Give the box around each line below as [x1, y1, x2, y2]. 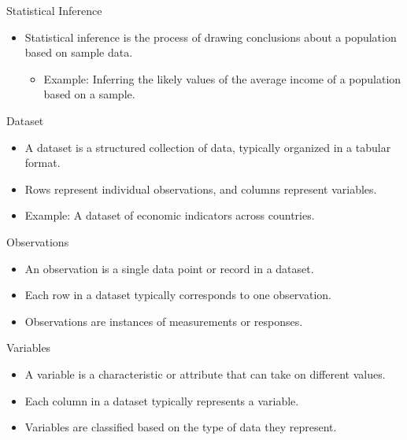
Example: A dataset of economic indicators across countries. [24, 207, 315, 224]
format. [24, 154, 61, 171]
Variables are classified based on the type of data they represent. [24, 419, 337, 435]
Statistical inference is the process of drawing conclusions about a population [24, 28, 397, 45]
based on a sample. [43, 86, 135, 102]
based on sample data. [24, 44, 133, 61]
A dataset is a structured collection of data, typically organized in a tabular [24, 139, 391, 155]
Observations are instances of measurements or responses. [24, 312, 303, 329]
